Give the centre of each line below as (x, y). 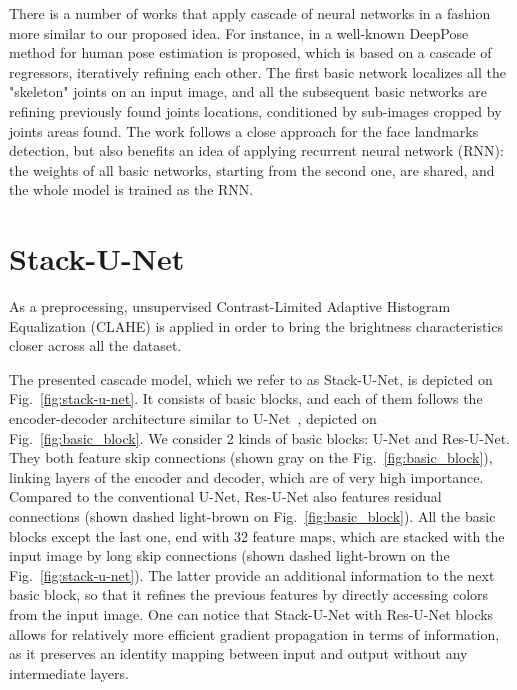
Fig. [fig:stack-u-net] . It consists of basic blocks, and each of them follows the (246, 398)
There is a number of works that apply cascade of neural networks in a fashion (250, 13)
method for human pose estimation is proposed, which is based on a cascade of (250, 52)
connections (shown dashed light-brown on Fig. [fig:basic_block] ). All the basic (252, 516)
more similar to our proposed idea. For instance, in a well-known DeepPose (239, 32)
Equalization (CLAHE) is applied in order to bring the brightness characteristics (256, 325)
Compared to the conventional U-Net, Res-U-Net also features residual (225, 496)
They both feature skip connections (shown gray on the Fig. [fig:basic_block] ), (251, 457)
